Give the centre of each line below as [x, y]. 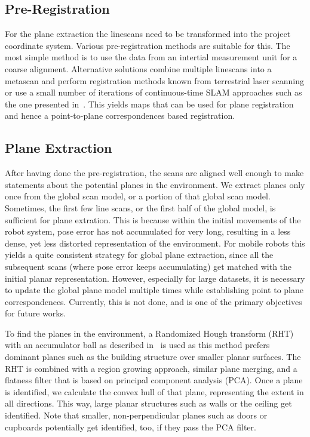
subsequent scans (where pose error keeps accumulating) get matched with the [148, 266]
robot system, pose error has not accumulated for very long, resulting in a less [148, 231]
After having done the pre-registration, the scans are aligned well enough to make [154, 173]
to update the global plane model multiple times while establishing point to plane [154, 290]
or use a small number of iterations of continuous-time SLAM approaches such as [154, 92]
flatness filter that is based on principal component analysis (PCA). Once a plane [154, 380]
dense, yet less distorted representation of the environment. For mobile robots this [155, 243]
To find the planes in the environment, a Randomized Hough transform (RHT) [149, 333]
